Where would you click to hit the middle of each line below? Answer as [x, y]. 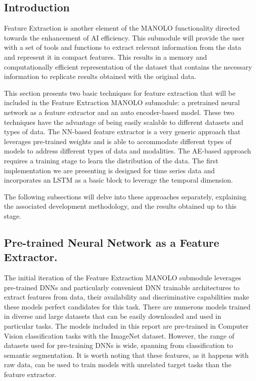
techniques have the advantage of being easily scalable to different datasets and [124, 122]
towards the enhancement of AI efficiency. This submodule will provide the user [124, 37]
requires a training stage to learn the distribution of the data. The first [111, 160]
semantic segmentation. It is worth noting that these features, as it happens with [127, 355]
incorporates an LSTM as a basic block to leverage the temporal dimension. [119, 180]
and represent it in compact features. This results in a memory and [106, 57]
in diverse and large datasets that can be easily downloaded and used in [113, 316]
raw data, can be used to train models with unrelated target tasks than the [118, 364]
